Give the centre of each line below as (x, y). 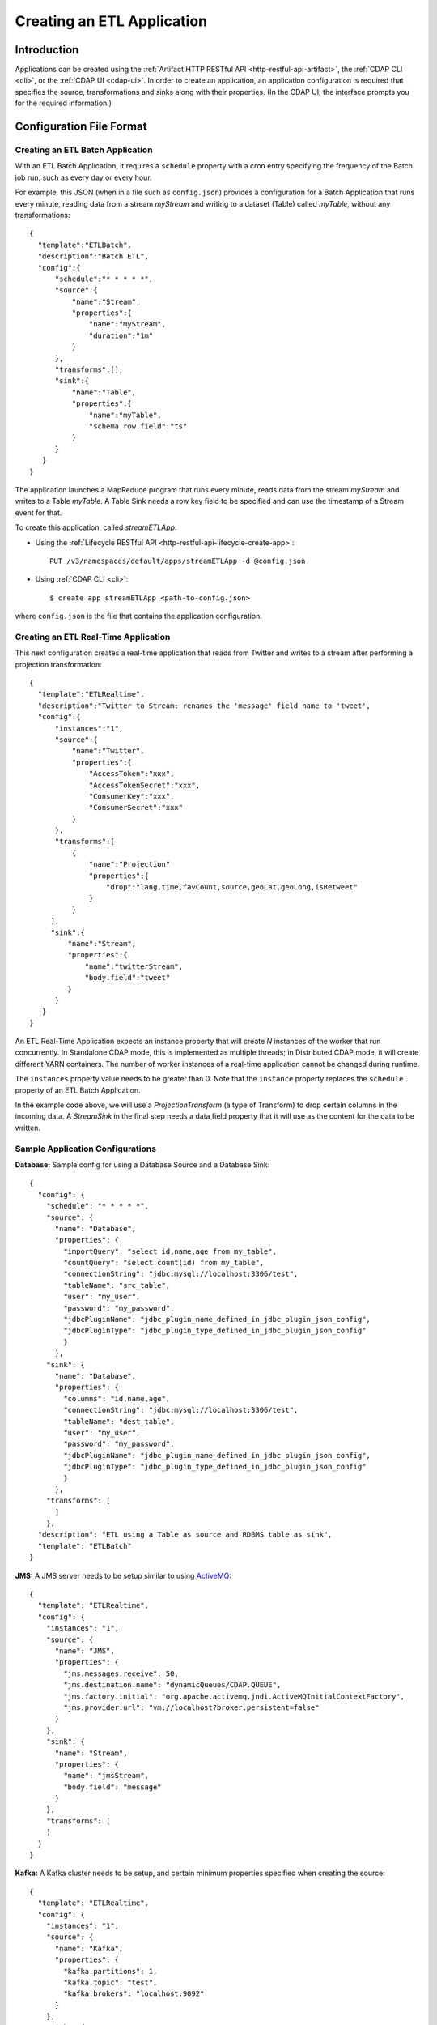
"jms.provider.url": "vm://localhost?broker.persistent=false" (191, 1707)
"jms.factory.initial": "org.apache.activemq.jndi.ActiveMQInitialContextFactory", (234, 1696)
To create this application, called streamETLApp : (96, 527)
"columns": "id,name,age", (117, 1398)
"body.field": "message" (112, 1787)
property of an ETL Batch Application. (78, 1090)
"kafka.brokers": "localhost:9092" (134, 1994)
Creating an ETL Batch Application (84, 150)
